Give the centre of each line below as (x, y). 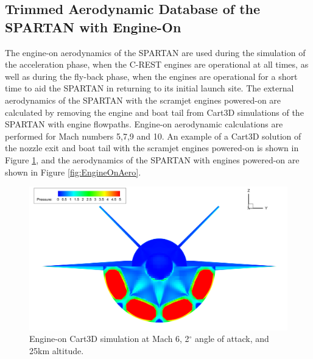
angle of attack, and (232, 339)
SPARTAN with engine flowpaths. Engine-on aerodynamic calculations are (144, 124)
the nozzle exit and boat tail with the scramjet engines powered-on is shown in (152, 148)
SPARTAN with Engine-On (93, 27)
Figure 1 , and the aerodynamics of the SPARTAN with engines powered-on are (152, 159)
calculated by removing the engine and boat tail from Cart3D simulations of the (154, 112)
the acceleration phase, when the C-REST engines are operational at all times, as (157, 64)
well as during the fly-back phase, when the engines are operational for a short (151, 76)
